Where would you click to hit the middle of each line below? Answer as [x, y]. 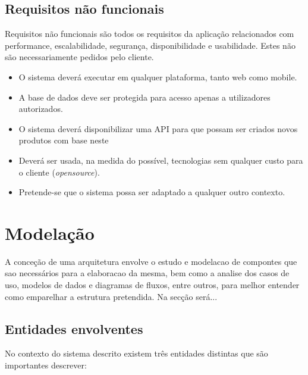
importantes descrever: [46, 365]
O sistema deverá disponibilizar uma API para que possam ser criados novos [158, 128]
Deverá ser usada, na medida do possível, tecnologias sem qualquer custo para [161, 160]
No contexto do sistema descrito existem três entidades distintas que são [136, 353]
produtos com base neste [64, 140]
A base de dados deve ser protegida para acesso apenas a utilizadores [144, 97]
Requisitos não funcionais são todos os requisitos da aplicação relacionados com [150, 34]
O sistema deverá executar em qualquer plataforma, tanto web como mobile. [158, 76]
